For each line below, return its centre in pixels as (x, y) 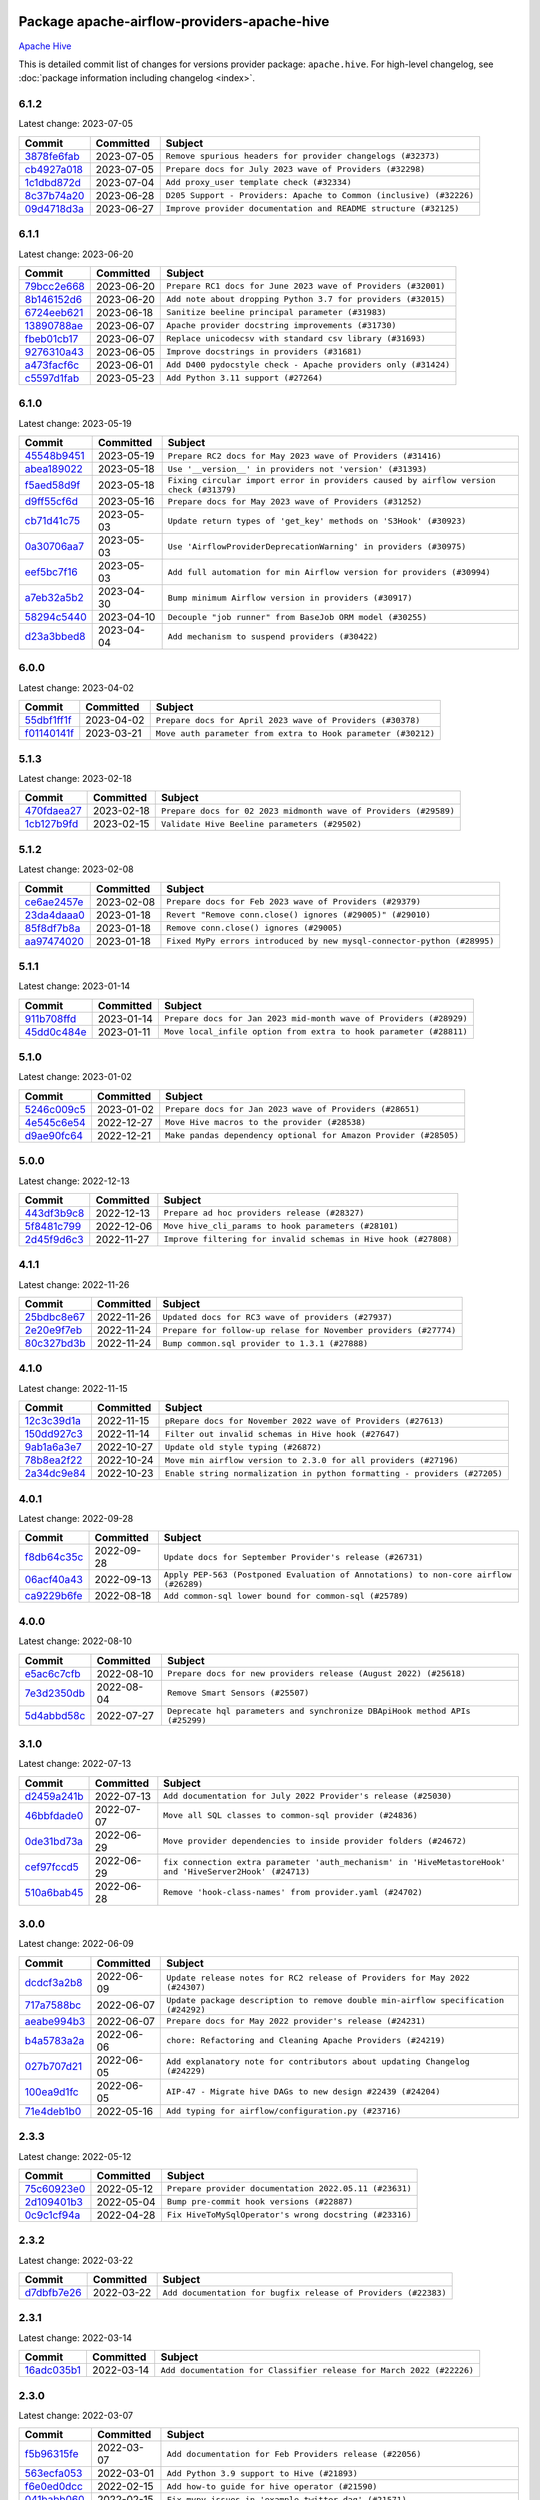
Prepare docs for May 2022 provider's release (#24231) (296, 2021)
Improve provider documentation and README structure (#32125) (312, 208)
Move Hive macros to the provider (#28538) (266, 1122)
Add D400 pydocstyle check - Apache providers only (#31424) (308, 365)
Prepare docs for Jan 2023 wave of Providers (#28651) (292, 1109)
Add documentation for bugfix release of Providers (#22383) (304, 2292)
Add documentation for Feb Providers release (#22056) (294, 2453)
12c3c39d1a (53, 1421)
